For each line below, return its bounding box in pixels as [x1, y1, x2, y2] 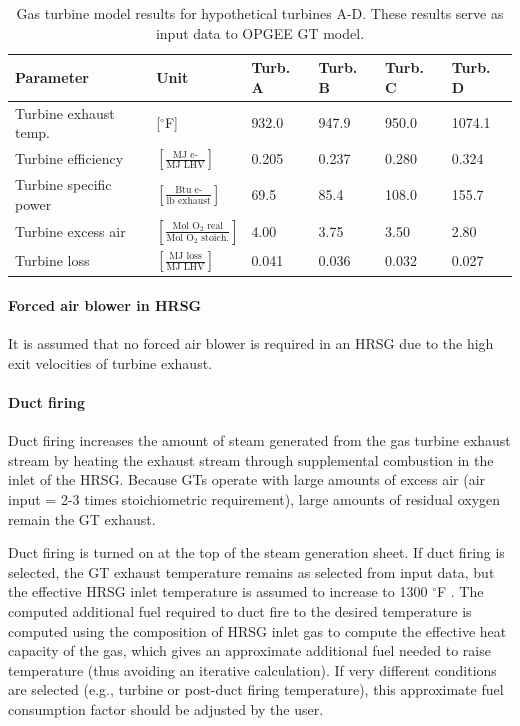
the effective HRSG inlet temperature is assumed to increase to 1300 [8, 581, 428, 602]
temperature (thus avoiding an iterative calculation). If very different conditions [8, 659, 497, 680]
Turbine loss [15, 250, 90, 271]
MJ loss [169, 251, 202, 262]
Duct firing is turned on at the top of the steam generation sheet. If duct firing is [8, 542, 505, 563]
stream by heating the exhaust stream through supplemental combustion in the [8, 449, 494, 470]
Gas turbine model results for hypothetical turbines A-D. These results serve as [16, 3, 504, 23]
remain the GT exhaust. [8, 508, 156, 529]
